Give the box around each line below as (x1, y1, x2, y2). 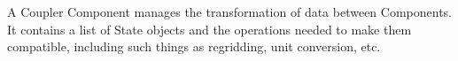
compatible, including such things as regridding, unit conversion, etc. (7, 37, 381, 56)
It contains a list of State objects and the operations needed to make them (7, 19, 412, 38)
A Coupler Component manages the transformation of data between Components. (7, 3, 453, 20)
